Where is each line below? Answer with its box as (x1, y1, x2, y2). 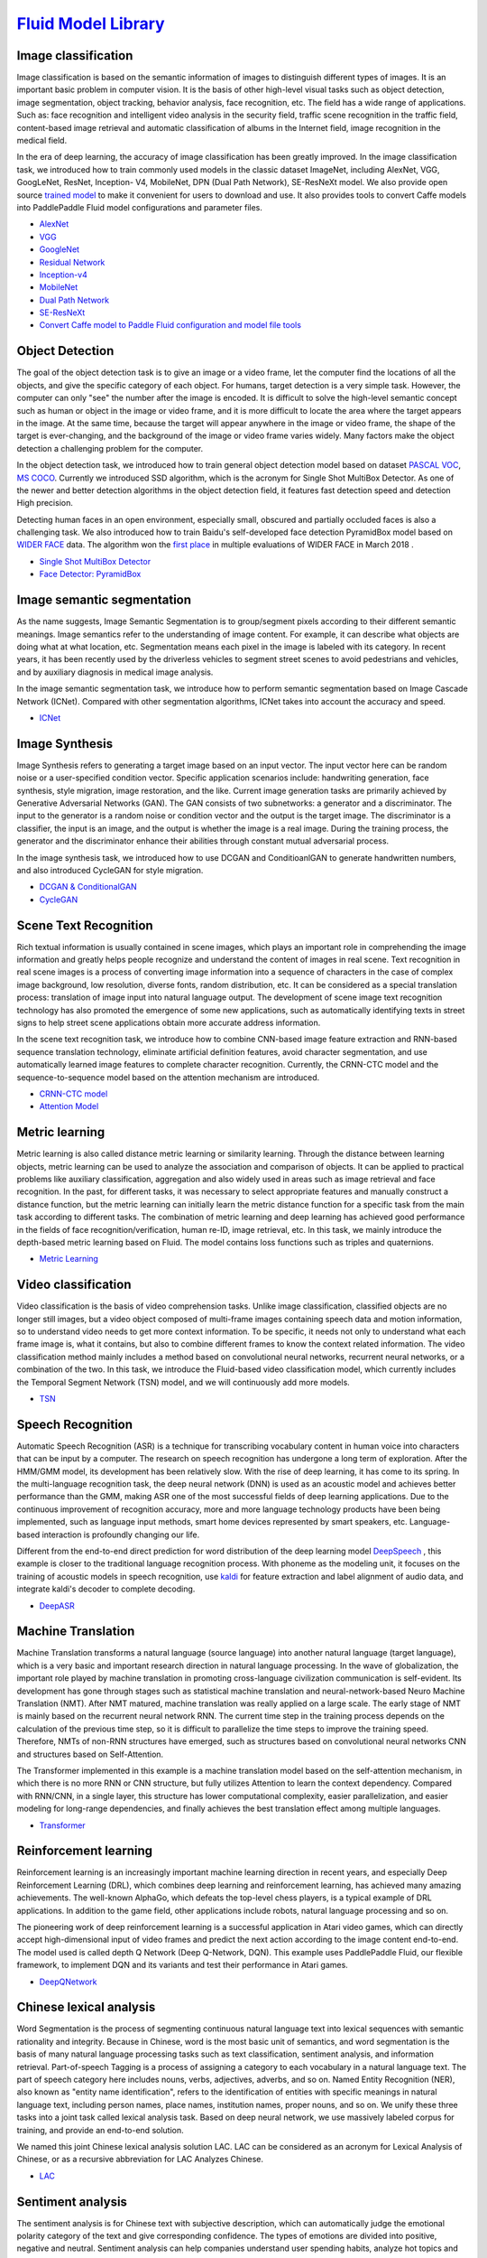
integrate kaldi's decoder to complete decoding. (16, 1583, 196, 1594)
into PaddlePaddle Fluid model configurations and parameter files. (16, 201, 263, 212)
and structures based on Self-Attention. (16, 1749, 164, 1759)
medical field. (16, 135, 68, 146)
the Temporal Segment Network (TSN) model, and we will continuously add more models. (16, 1376, 351, 1387)
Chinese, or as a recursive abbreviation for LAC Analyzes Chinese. (16, 2154, 263, 2165)
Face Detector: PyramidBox (39, 569, 142, 580)
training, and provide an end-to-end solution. (16, 2124, 184, 2135)
